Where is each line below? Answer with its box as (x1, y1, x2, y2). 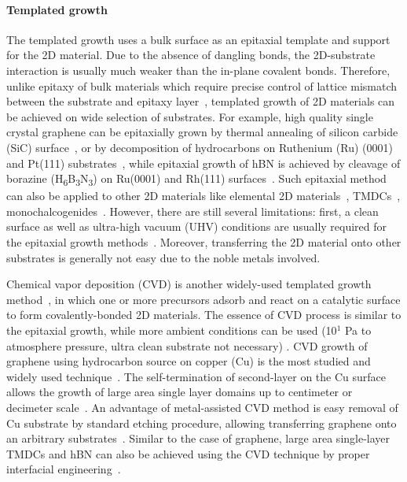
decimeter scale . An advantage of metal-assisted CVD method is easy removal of (6, 399, 398, 415)
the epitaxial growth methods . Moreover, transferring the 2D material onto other (6, 234, 401, 250)
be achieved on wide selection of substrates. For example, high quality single (6, 108, 373, 124)
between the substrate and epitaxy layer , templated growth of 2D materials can (6, 93, 395, 109)
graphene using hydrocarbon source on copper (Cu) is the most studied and (6, 353, 371, 369)
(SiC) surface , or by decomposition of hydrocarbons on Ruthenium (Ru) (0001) (6, 139, 393, 155)
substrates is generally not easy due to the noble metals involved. (6, 249, 321, 265)
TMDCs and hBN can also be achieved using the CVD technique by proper (6, 445, 370, 462)
